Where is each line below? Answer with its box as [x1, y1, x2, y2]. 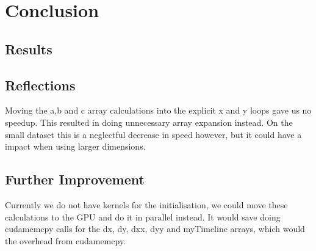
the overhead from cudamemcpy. [5, 234, 126, 247]
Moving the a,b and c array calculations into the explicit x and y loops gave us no [5, 104, 312, 117]
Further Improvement [5, 170, 145, 189]
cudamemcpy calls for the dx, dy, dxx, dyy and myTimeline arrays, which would [5, 222, 305, 235]
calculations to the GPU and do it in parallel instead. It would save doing [5, 210, 281, 223]
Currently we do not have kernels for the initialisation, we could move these [5, 198, 288, 211]
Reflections [5, 75, 76, 94]
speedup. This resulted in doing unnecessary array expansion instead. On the [5, 115, 293, 128]
